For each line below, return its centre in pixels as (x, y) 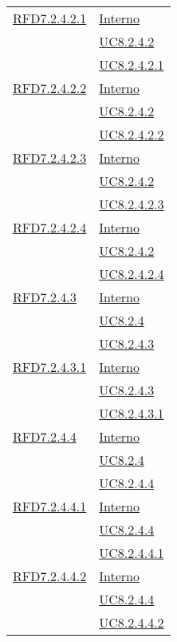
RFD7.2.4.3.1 (50, 367)
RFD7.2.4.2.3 (50, 157)
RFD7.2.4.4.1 (50, 506)
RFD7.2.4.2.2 (50, 88)
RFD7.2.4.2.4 (50, 227)
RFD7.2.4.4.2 (50, 576)
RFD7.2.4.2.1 (50, 18)
